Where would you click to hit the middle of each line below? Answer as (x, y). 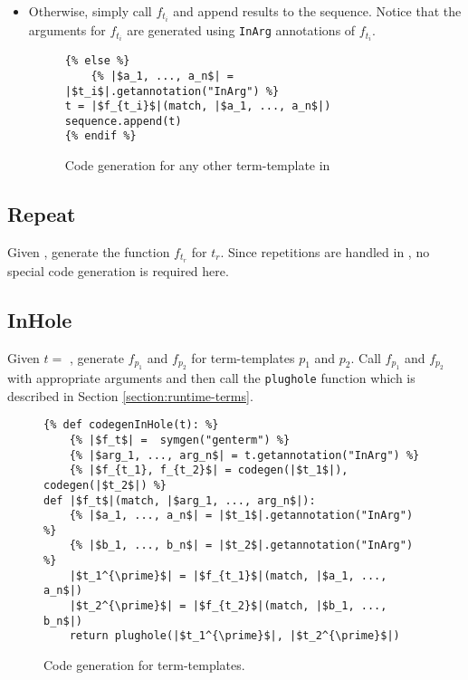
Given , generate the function (89, 251)
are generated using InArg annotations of (241, 30)
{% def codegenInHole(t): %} (131, 425)
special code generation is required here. (118, 270)
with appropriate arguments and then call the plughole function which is (211, 377)
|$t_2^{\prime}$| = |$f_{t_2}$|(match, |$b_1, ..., (228, 606)
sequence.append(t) (123, 121)
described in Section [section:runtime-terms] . (130, 395)
